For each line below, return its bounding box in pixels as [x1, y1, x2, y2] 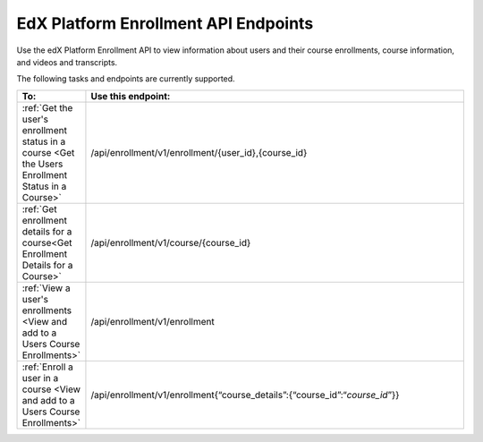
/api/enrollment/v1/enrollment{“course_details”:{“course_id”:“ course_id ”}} [90, 388, 400, 401]
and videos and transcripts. [16, 56, 118, 67]
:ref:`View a [21, 282, 71, 294]
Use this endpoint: [90, 89, 171, 102]
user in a [21, 371, 59, 384]
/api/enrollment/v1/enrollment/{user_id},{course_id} [90, 146, 308, 158]
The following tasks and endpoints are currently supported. [16, 73, 236, 84]
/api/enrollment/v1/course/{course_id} [90, 236, 251, 249]
